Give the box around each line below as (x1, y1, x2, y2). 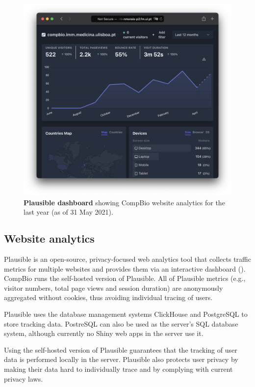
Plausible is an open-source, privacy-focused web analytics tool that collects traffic (4, 254, 251, 264)
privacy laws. (4, 373, 43, 384)
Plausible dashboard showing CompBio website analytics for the (24, 197, 225, 207)
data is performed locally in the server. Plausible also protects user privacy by (4, 354, 238, 364)
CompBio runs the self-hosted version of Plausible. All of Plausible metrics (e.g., (4, 273, 246, 283)
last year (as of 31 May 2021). (24, 207, 113, 217)
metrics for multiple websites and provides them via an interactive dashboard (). (4, 263, 246, 274)
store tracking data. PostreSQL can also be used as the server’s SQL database (4, 318, 238, 329)
